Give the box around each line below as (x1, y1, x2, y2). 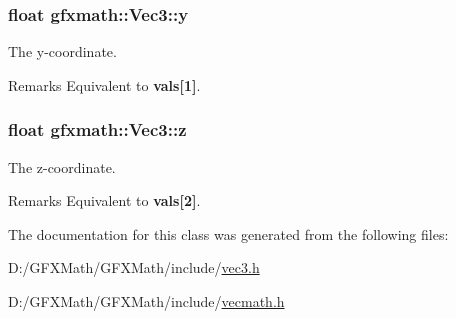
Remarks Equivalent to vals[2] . (8, 190, 201, 211)
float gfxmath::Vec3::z (8, 117, 187, 142)
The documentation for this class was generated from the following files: (8, 223, 449, 244)
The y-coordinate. (8, 41, 117, 62)
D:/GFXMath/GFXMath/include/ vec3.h (8, 257, 260, 278)
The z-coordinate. (8, 156, 116, 177)
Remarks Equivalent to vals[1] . (8, 74, 201, 95)
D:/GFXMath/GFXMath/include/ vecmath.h (8, 291, 285, 311)
